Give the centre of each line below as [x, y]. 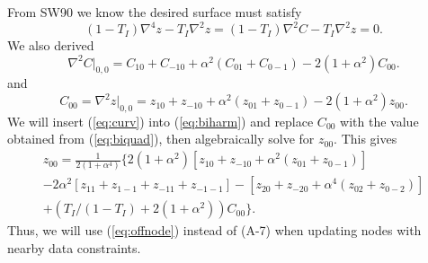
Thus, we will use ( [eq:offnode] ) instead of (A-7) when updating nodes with [214, 230]
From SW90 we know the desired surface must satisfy [155, 12]
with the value [379, 121]
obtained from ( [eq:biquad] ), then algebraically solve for [161, 139]
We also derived [51, 45]
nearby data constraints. [74, 248]
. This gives [366, 139]
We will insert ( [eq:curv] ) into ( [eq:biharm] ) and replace [160, 121]
